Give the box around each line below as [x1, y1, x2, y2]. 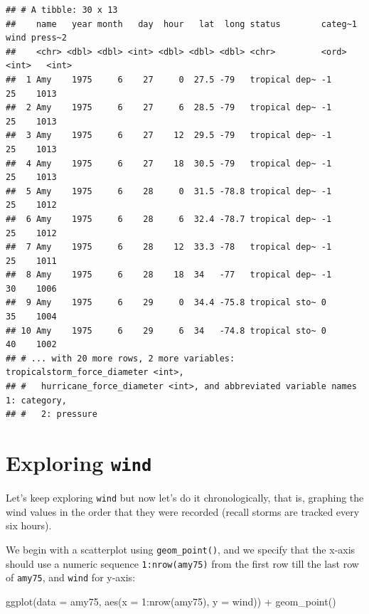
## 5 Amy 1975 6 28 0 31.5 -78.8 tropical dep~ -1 [6, 186, 332, 196]
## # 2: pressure [6, 409, 97, 420]
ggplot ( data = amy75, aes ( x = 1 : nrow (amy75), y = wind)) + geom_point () [6, 593, 336, 608]
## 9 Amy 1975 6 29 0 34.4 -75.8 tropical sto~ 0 [6, 297, 327, 308]
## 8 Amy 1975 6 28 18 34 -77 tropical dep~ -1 [6, 270, 332, 280]
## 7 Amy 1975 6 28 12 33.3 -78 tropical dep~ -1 [6, 242, 332, 253]
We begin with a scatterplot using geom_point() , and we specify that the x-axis [6, 541, 355, 556]
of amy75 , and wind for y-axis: [6, 570, 136, 585]
